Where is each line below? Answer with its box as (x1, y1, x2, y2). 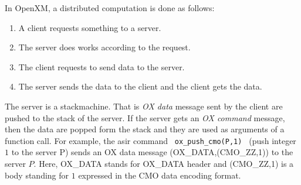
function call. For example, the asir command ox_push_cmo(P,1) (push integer (5, 134, 296, 146)
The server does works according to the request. (18, 41, 191, 53)
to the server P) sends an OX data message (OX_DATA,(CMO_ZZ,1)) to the (11, 146, 293, 158)
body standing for (5, 169, 69, 181)
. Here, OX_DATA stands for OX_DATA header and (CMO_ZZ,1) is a (33, 157, 294, 169)
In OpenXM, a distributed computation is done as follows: (5, 2, 215, 13)
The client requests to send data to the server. (18, 60, 185, 73)
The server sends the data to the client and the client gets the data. (18, 80, 262, 92)
